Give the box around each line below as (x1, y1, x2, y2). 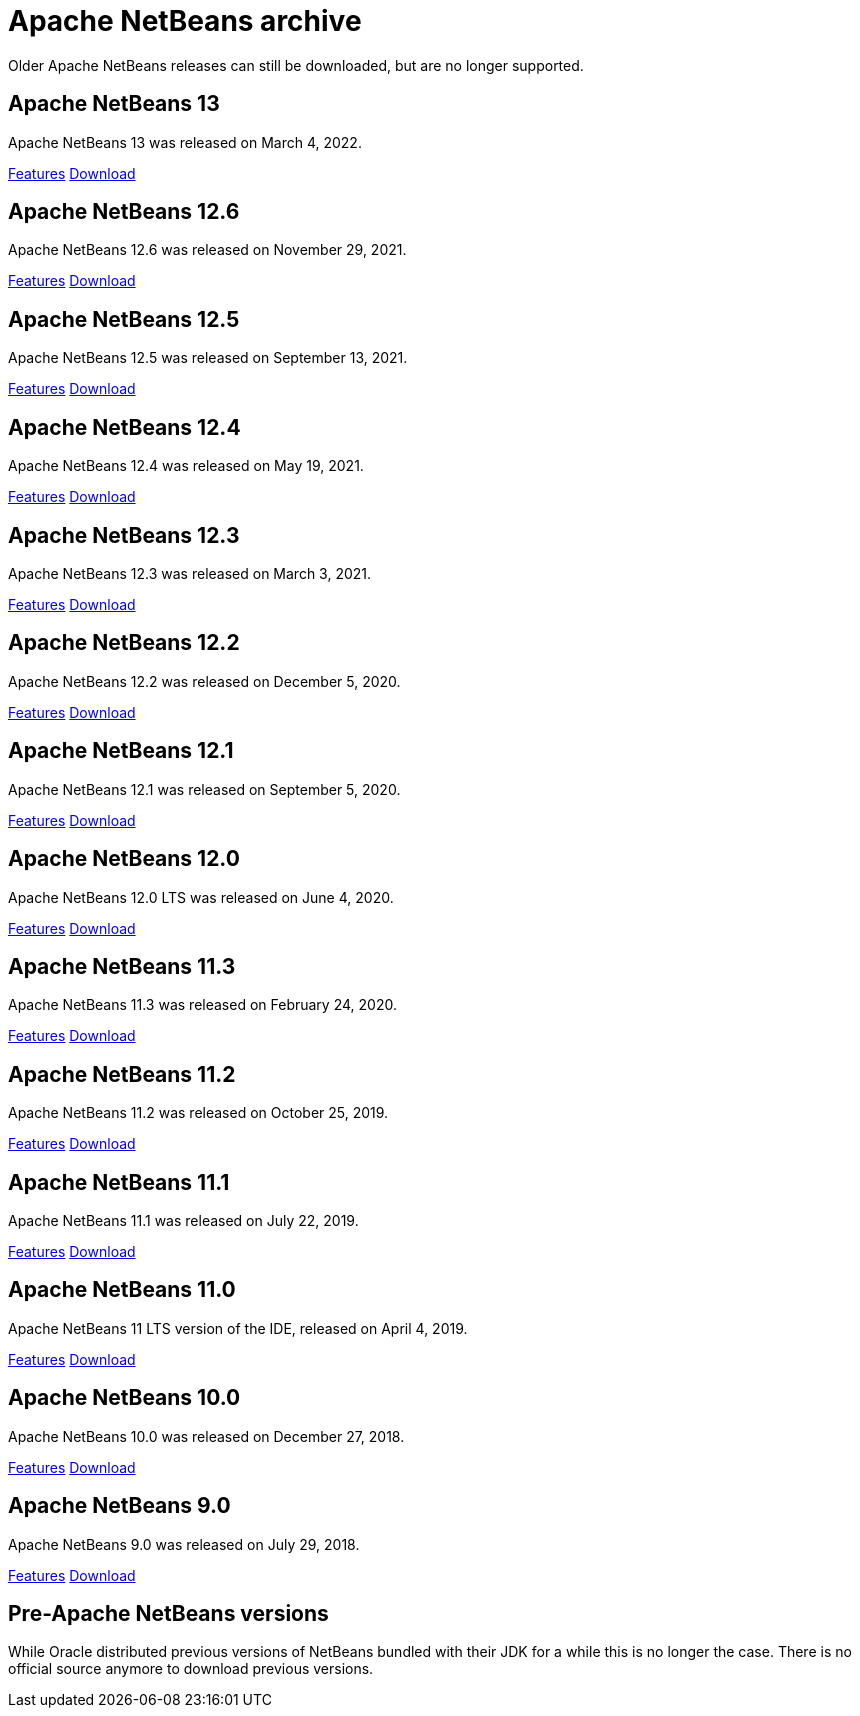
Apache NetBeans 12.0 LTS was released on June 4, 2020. (8, 888, 394, 906)
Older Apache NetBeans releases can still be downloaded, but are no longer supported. (8, 56, 584, 74)
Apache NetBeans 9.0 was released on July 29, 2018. (8, 1535, 360, 1553)
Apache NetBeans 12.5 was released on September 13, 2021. (8, 349, 408, 367)
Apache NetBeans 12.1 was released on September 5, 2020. (8, 780, 401, 798)
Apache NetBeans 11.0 (8, 1277, 236, 1303)
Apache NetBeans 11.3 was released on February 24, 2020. (8, 996, 397, 1014)
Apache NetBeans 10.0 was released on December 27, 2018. (8, 1427, 405, 1445)
